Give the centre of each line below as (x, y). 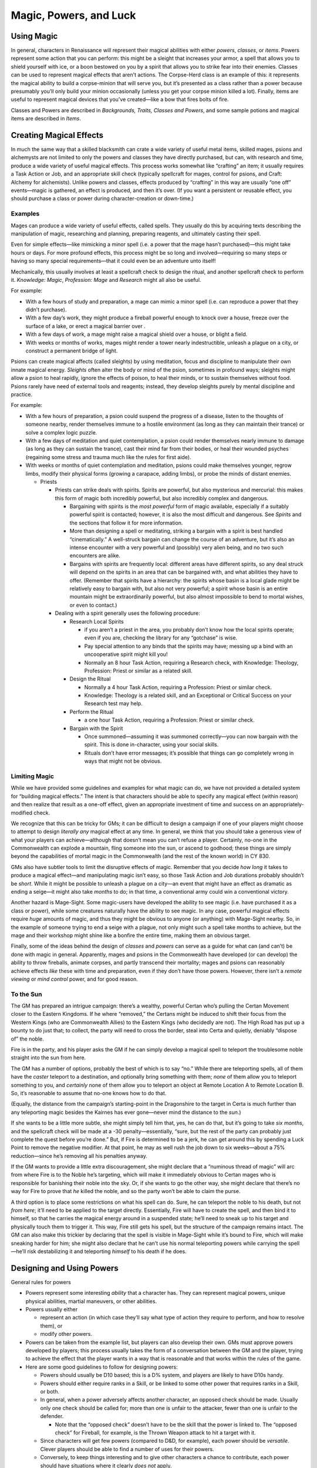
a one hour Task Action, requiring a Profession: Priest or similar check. (169, 720)
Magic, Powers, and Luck (73, 15)
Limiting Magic (32, 776)
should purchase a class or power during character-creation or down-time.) (102, 198)
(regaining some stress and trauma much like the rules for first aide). (108, 457)
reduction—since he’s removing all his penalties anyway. (79, 1156)
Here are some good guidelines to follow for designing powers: (102, 1367)
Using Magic (34, 36)
